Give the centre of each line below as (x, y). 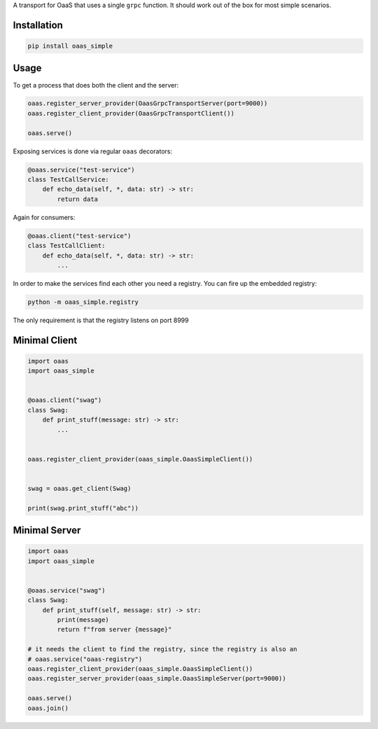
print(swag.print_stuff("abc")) (83, 508)
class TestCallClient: (66, 246)
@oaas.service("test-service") (82, 169)
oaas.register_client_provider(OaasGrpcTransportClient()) (131, 113)
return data (77, 199)
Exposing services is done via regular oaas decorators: (93, 151)
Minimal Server (47, 530)
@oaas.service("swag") (66, 590)
